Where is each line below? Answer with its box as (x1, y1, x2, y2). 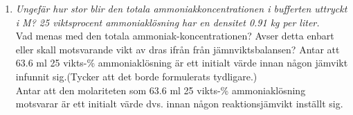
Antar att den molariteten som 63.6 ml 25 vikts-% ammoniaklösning (15, 82, 306, 97)
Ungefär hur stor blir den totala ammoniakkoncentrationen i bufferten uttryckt (15, 1, 347, 15)
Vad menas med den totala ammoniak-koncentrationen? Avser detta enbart (15, 28, 334, 43)
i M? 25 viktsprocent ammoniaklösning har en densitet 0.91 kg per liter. (15, 15, 320, 29)
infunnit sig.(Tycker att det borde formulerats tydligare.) (15, 69, 257, 83)
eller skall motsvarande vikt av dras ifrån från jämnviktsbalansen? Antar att (15, 42, 340, 56)
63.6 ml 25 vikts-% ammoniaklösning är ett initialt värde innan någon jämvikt (15, 55, 348, 70)
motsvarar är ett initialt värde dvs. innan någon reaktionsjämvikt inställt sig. (15, 96, 343, 111)
